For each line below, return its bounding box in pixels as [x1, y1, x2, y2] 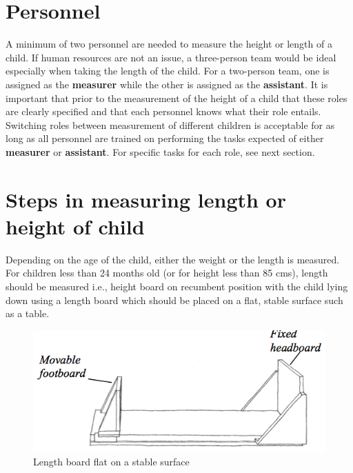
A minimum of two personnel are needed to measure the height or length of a [6, 37, 332, 51]
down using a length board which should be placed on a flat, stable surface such [6, 292, 343, 307]
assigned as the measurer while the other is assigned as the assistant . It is [6, 77, 328, 91]
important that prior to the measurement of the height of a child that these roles [6, 90, 347, 105]
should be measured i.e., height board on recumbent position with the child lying [6, 279, 348, 293]
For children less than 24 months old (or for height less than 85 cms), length [6, 265, 328, 280]
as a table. [6, 306, 50, 321]
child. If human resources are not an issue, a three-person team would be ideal [6, 50, 336, 64]
